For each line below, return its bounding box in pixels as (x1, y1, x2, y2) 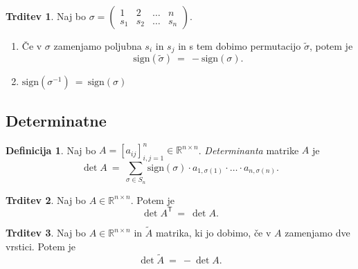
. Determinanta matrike (198, 142, 299, 157)
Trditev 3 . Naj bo (6, 225, 87, 239)
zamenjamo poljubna (53, 39, 142, 53)
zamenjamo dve (285, 225, 350, 239)
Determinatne (6, 109, 107, 131)
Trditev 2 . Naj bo (6, 192, 87, 207)
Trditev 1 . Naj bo (6, 9, 87, 23)
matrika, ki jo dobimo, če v (155, 225, 271, 239)
